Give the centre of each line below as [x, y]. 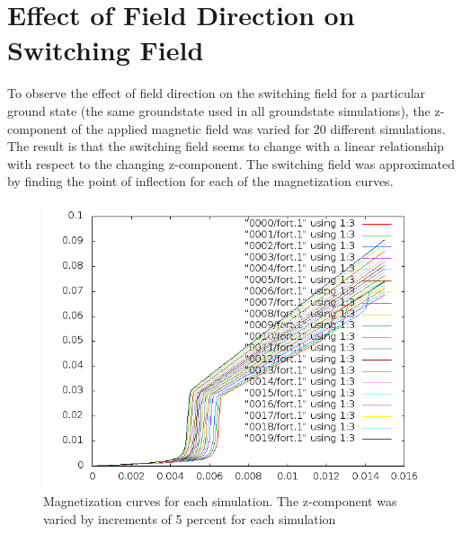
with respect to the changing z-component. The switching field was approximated [231, 163]
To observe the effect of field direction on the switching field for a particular [217, 93]
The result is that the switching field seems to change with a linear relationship [226, 146]
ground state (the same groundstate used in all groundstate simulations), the [219, 110]
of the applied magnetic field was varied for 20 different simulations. [258, 128]
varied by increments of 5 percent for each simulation [190, 519]
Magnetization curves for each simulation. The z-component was [220, 501]
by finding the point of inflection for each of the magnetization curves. [200, 181]
